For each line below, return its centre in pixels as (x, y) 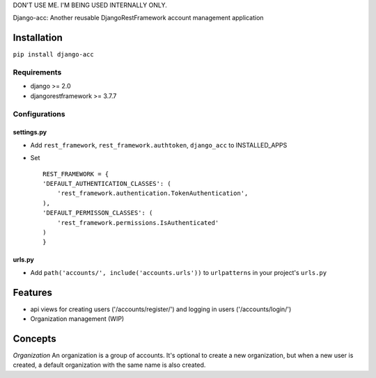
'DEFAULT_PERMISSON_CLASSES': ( (98, 213)
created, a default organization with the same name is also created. (109, 365)
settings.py (30, 132)
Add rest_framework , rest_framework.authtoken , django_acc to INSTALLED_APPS (159, 145)
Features (32, 292)
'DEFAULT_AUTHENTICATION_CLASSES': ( (107, 183)
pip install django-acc (53, 55)
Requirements (37, 72)
